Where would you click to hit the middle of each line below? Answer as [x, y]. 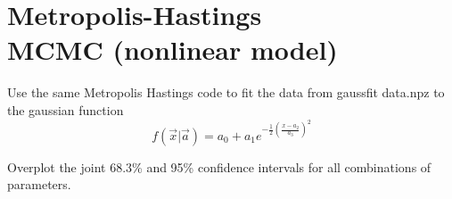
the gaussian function [66, 109]
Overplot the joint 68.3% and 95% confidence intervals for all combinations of [219, 166]
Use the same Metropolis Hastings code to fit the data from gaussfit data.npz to [226, 92]
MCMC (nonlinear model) [173, 50]
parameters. [39, 184]
